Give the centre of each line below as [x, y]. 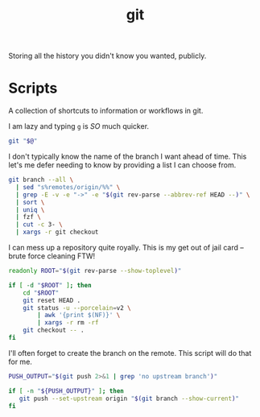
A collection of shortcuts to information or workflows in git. [106, 111]
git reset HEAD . [52, 300]
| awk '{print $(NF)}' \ [79, 316]
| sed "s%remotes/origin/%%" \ [68, 187]
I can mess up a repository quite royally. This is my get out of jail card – [126, 248]
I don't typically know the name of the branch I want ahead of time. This [128, 156]
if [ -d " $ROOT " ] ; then [50, 285]
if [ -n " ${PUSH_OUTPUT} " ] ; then [66, 391]
